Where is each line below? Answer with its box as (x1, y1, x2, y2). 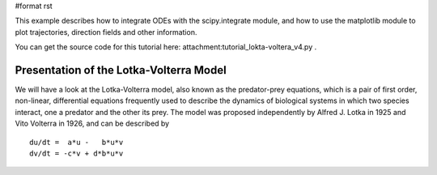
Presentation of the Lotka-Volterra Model (15, 63, 227, 77)
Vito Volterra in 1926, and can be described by (15, 118, 170, 129)
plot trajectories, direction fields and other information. (15, 27, 197, 36)
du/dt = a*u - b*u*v (29, 138, 124, 147)
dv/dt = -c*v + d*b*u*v (29, 149, 124, 158)
